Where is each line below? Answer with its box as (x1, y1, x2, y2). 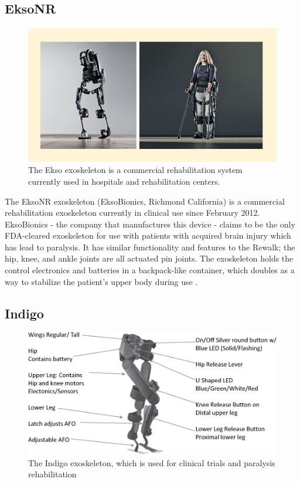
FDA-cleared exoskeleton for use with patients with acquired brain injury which (5, 229, 291, 242)
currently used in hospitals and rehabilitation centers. (28, 175, 220, 187)
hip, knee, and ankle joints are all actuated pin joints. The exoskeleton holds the (5, 252, 294, 264)
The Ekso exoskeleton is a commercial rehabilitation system (28, 164, 243, 176)
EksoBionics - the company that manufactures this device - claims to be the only (5, 218, 295, 230)
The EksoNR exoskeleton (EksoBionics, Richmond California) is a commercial (5, 195, 285, 207)
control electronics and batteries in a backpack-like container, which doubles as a (5, 264, 295, 276)
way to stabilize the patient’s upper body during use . (5, 275, 198, 287)
